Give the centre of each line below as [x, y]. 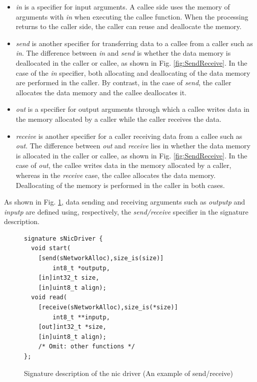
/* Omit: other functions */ [86, 347]
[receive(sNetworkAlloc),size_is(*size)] [108, 308]
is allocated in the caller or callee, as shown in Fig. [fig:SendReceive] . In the [131, 155]
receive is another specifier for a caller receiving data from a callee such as [129, 136]
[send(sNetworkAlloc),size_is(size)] [101, 258]
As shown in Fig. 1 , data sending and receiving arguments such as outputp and [125, 202]
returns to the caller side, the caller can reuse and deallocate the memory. [128, 26]
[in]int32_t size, [69, 278]
